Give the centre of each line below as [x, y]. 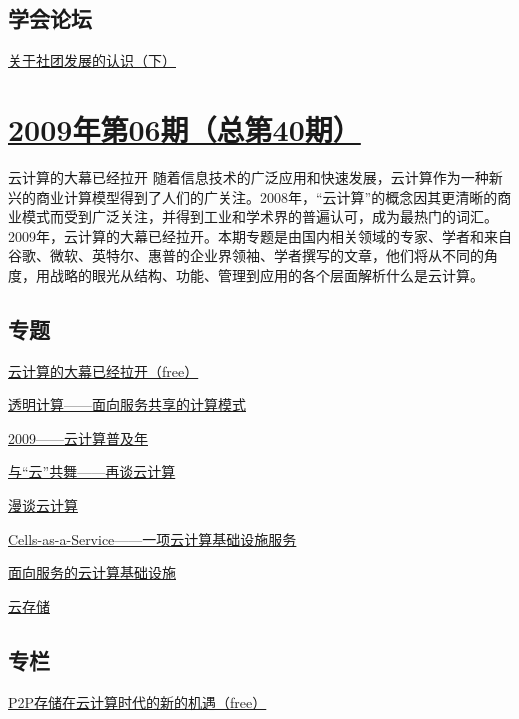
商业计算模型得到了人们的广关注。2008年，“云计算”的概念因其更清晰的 [266, 196]
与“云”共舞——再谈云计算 [92, 471]
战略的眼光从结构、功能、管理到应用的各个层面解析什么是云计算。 [266, 274]
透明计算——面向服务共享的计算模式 [127, 404]
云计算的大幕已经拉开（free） [103, 370]
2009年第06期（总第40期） [184, 128]
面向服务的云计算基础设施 [92, 572]
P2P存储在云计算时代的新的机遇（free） [137, 701]
